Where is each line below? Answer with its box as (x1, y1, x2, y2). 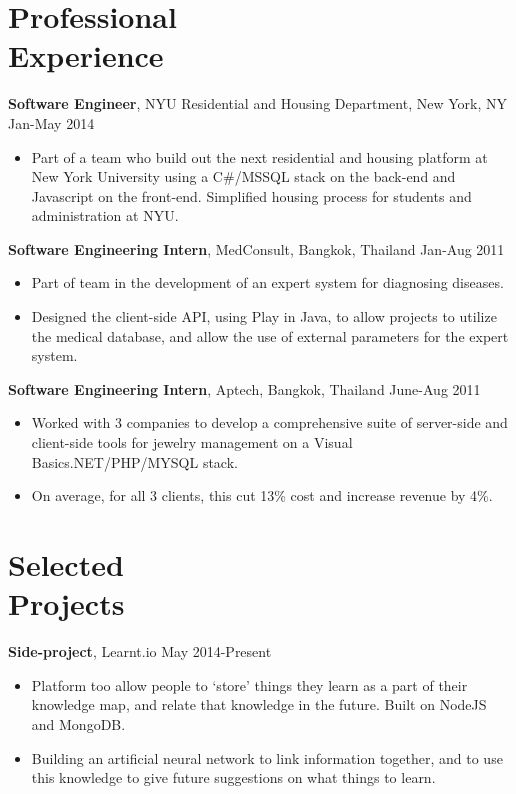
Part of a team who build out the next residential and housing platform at (31, 146, 488, 167)
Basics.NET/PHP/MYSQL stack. (31, 451, 238, 472)
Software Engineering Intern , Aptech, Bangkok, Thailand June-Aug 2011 (8, 378, 481, 399)
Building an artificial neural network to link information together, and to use (31, 747, 503, 768)
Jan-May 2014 (8, 112, 95, 133)
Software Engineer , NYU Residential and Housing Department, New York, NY (8, 93, 507, 114)
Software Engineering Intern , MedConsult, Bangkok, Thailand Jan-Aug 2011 (8, 238, 505, 259)
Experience (8, 35, 164, 76)
